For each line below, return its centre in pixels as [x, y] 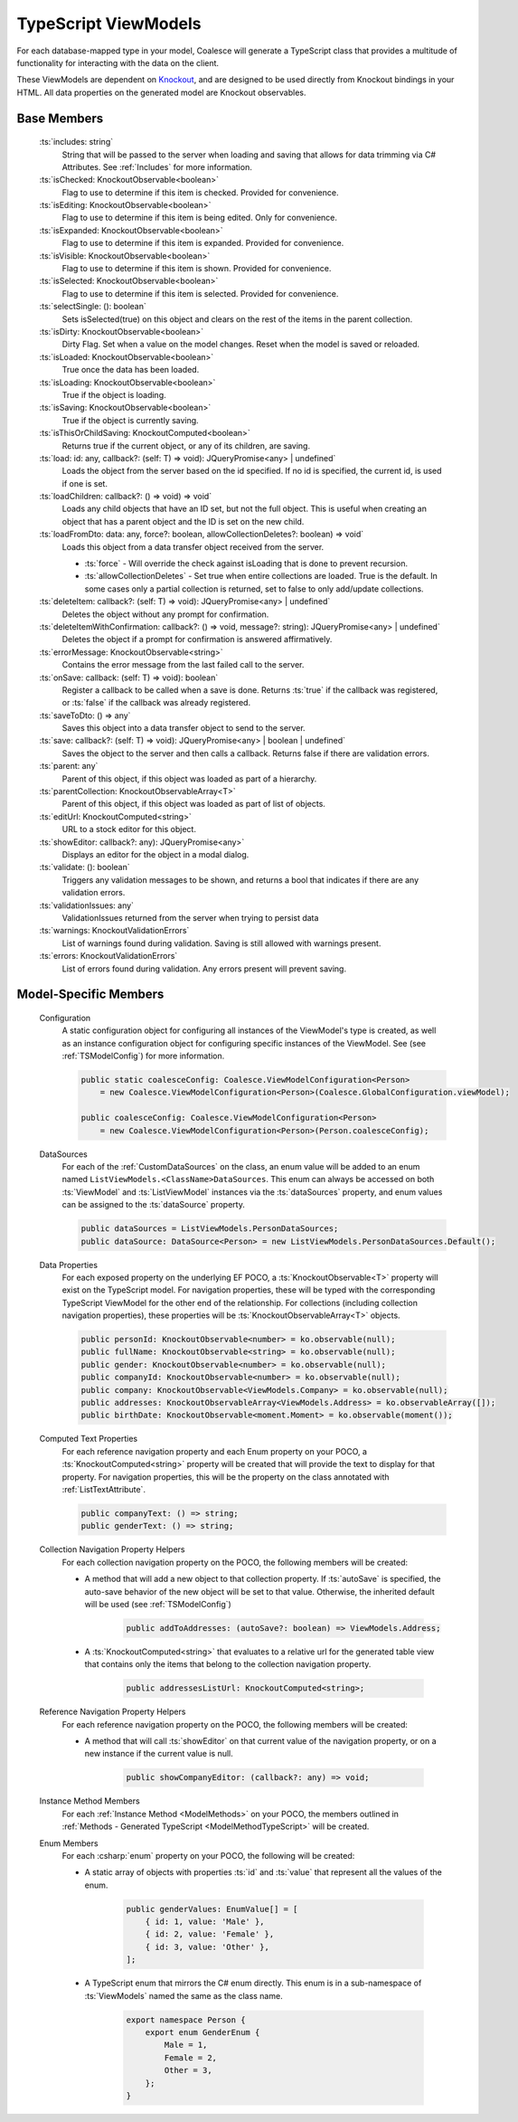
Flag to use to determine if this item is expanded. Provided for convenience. [203, 243]
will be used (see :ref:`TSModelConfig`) [158, 1604]
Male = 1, [186, 2045]
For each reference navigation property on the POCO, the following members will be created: [235, 1724]
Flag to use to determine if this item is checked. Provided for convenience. [200, 192]
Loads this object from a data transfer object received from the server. [193, 546]
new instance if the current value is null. [159, 1754]
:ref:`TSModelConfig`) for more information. [143, 1056]
